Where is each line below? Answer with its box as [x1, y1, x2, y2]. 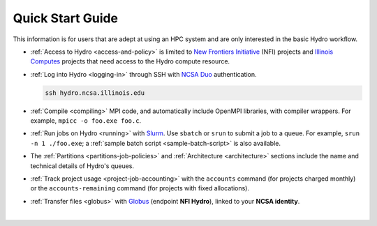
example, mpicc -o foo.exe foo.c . [30, 116, 142, 125]
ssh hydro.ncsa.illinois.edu [45, 89, 145, 97]
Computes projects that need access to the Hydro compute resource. [30, 57, 230, 66]
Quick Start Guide [13, 10, 119, 26]
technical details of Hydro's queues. [30, 161, 135, 170]
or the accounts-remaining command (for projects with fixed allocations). [30, 184, 250, 193]
